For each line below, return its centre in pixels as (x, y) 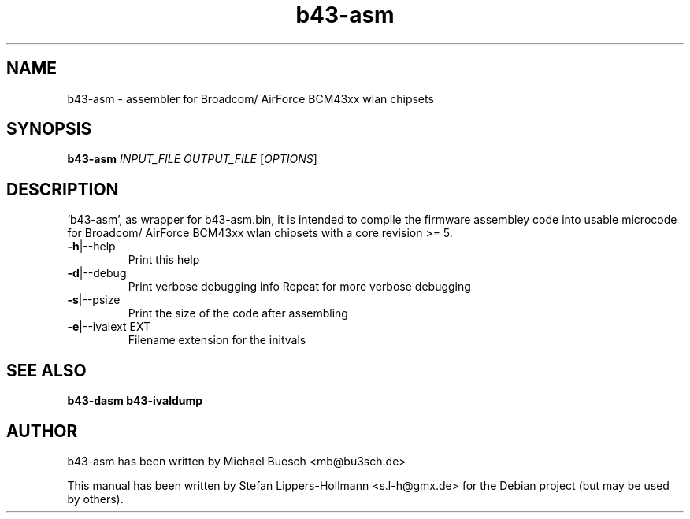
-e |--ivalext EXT (109, 327)
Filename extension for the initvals (217, 340)
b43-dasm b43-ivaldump (135, 401)
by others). (95, 499)
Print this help (164, 260)
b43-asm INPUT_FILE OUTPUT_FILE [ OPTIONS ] (192, 159)
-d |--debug (97, 273)
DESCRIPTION (63, 189)
